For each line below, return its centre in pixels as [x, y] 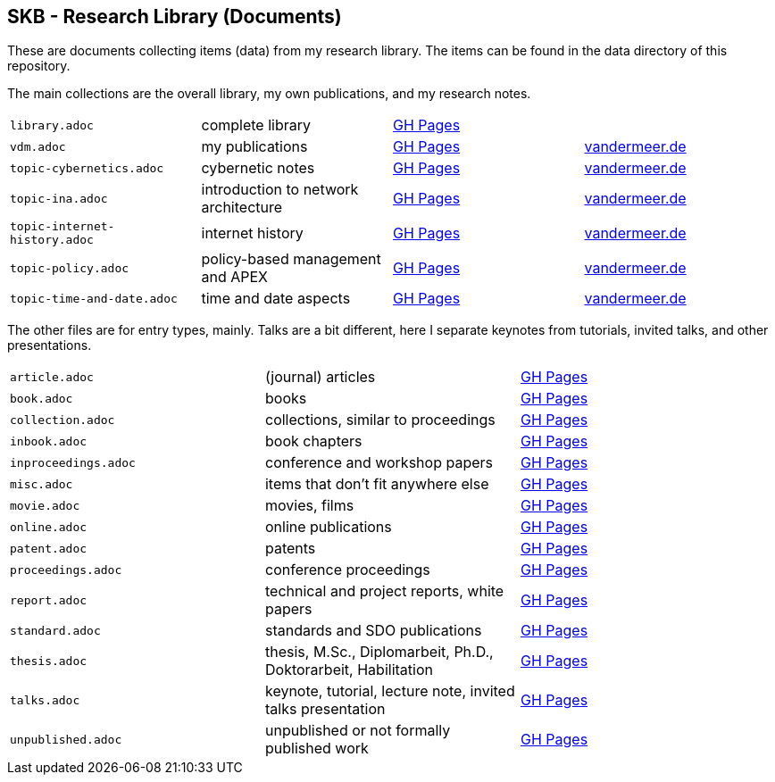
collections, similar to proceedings [380, 420]
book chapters [313, 441]
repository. [39, 66]
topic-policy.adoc [70, 268]
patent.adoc [49, 548]
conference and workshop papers [379, 463]
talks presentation [325, 709]
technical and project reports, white [384, 591]
